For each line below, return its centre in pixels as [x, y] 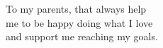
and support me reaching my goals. [82, 36]
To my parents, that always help [76, 8]
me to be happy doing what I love [79, 22]
